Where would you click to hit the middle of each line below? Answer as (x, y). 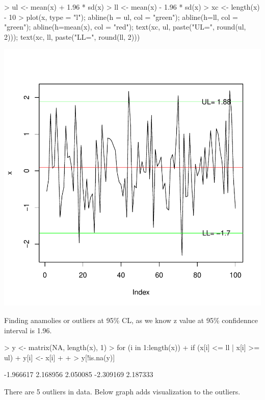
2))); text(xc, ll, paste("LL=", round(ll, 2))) (72, 36)
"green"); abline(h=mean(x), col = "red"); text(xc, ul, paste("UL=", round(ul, (125, 27)
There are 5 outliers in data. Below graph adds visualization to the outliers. (122, 391)
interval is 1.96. (28, 330)
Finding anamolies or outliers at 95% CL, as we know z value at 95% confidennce (131, 320)
